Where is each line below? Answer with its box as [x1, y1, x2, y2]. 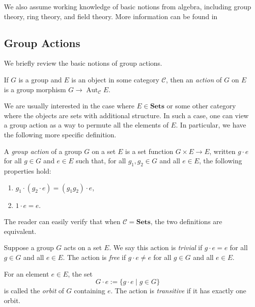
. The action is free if [63, 252, 126, 262]
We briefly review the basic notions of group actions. [4, 58, 162, 68]
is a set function [125, 146, 173, 156]
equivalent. [4, 226, 36, 236]
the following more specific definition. [4, 129, 116, 139]
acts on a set [63, 242, 102, 253]
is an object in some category [71, 74, 160, 84]
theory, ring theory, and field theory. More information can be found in [4, 11, 218, 21]
